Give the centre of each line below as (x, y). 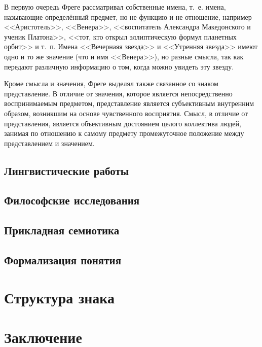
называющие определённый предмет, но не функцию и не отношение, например (128, 16)
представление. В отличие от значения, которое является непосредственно (118, 93)
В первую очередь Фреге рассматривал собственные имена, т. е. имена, (115, 7)
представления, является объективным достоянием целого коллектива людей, (123, 123)
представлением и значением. (49, 143)
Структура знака (60, 297)
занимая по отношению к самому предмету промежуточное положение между (124, 133)
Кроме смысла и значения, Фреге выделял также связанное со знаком (111, 83)
